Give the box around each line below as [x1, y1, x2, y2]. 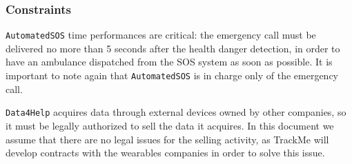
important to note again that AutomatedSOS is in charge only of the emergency [6, 68, 338, 83]
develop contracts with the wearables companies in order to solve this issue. [6, 145, 325, 160]
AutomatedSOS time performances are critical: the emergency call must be [6, 28, 316, 42]
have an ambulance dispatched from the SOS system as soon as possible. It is [6, 54, 333, 69]
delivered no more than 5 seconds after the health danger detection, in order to [6, 41, 340, 55]
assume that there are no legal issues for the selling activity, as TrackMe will [6, 132, 329, 146]
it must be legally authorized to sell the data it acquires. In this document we [6, 118, 334, 132]
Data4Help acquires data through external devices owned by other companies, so [6, 105, 346, 119]
